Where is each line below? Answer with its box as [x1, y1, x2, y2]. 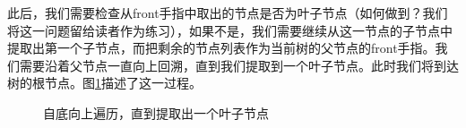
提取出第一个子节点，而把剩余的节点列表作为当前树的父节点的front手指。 [7, 38, 436, 57]
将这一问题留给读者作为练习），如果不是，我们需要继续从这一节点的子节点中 [7, 21, 453, 39]
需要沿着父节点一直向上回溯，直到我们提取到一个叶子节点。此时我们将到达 [19, 55, 459, 74]
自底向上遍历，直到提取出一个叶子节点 [43, 103, 269, 122]
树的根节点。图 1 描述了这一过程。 [7, 73, 202, 92]
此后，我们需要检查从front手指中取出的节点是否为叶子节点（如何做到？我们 [7, 4, 448, 21]
